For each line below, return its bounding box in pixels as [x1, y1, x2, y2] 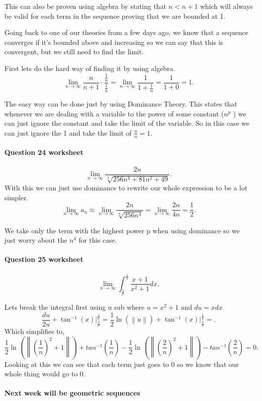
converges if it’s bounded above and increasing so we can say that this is [4, 36, 224, 47]
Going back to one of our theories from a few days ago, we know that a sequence [4, 27, 248, 37]
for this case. [78, 235, 117, 245]
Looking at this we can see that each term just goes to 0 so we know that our [4, 359, 239, 369]
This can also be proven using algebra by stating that [4, 1, 166, 11]
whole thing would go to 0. [4, 368, 85, 379]
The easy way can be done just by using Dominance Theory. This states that [4, 99, 237, 109]
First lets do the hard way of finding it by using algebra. [4, 63, 175, 73]
